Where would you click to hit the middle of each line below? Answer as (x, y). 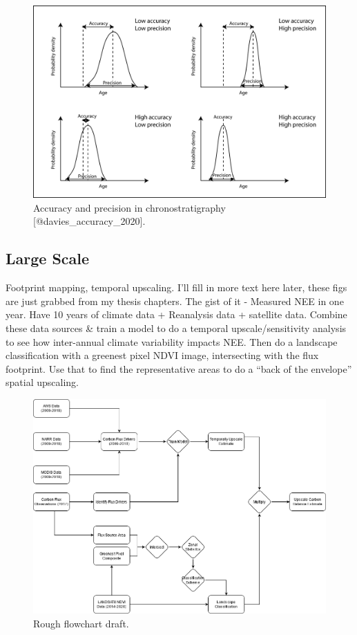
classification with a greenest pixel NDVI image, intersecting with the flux (162, 355)
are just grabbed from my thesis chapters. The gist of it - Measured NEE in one (175, 301)
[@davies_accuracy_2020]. (89, 221)
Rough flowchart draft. (81, 624)
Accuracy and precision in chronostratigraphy (129, 207)
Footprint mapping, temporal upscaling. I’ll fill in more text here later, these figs (176, 287)
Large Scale (48, 258)
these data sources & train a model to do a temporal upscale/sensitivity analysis (176, 328)
